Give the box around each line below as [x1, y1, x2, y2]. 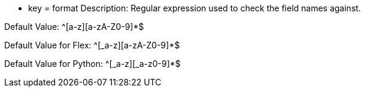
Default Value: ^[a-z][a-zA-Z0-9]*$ [4, 22, 144, 32]
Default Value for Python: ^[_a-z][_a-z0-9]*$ [4, 59, 181, 69]
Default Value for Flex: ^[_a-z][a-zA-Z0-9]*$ [4, 40, 180, 50]
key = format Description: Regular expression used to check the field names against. [28, 3, 361, 13]
